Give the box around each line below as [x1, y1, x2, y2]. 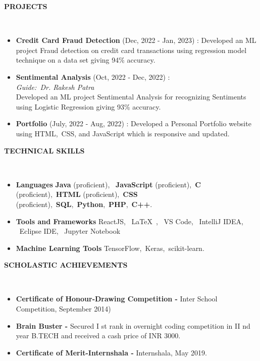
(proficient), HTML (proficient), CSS [16, 189, 138, 199]
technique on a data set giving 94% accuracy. [16, 55, 155, 65]
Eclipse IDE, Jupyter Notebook [19, 226, 121, 236]
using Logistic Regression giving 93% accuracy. [16, 101, 161, 112]
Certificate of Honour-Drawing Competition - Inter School [16, 293, 218, 304]
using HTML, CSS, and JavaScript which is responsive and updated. [16, 128, 230, 138]
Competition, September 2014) [16, 303, 111, 314]
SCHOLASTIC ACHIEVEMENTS [4, 260, 128, 270]
